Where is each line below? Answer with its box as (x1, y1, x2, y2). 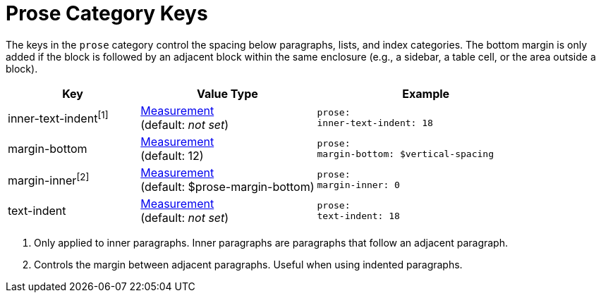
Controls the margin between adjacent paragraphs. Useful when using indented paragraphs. (34, 258, 463, 271)
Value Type (196, 86, 258, 101)
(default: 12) (140, 148, 204, 163)
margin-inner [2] (8, 171, 90, 188)
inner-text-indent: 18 (317, 117, 433, 128)
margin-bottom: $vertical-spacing (317, 148, 494, 159)
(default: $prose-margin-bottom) (140, 179, 315, 194)
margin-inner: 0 (317, 179, 400, 190)
